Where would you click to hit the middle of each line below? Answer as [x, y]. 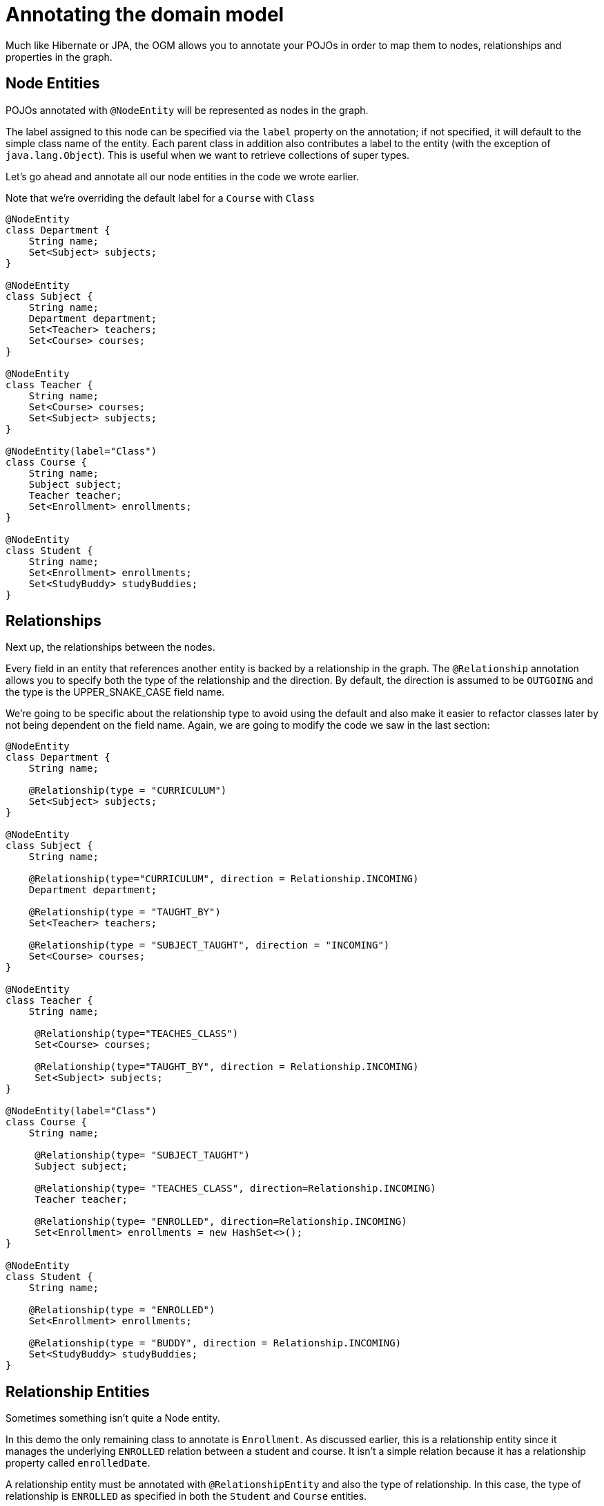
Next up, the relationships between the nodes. [110, 647]
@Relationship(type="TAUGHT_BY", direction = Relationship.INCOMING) [227, 1067]
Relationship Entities [78, 1391]
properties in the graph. [59, 57]
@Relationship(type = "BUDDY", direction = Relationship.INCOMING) [215, 1343]
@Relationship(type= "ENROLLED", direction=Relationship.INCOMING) [221, 1222]
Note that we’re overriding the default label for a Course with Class [160, 198]
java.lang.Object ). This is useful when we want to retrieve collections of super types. [208, 155]
